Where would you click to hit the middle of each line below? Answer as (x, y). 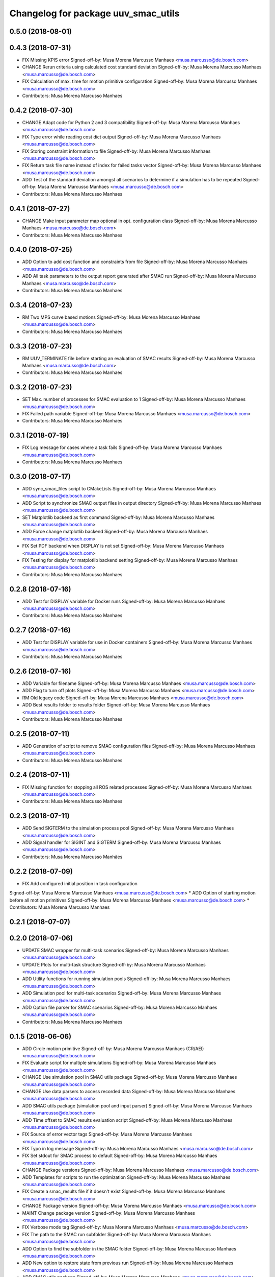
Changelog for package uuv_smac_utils (94, 13)
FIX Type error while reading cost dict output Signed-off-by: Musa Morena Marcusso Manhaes (121, 137)
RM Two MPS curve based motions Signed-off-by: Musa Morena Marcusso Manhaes (111, 317)
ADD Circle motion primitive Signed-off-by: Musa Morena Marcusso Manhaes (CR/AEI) (113, 1048)
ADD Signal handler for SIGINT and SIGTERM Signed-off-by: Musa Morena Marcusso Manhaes (121, 842)
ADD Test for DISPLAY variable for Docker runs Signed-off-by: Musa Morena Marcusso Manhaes (124, 601)
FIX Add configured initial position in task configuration (80, 883)
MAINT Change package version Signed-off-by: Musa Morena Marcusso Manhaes (109, 1213)
